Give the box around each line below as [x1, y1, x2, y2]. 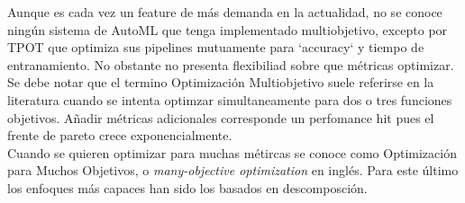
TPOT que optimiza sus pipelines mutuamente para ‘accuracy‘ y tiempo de [7, 38, 424, 57]
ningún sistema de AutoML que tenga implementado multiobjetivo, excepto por [7, 20, 448, 39]
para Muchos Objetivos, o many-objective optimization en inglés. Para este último [7, 161, 459, 180]
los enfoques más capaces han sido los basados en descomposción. [7, 178, 368, 197]
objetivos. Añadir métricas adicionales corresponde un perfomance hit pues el [7, 108, 434, 127]
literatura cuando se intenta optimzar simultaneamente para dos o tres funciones [7, 90, 452, 109]
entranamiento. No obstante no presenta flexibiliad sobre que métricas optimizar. [7, 55, 454, 74]
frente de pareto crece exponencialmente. [7, 126, 232, 145]
